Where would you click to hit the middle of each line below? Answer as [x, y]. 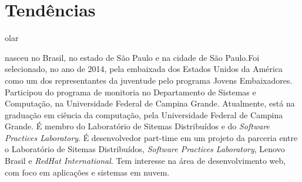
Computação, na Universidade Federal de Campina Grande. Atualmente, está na [150, 103]
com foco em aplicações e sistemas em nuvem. [87, 172]
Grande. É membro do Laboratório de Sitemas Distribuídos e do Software [137, 126]
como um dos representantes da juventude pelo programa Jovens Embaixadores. [149, 80]
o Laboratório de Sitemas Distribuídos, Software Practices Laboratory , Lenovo [145, 149]
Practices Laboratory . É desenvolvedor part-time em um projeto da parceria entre [151, 137]
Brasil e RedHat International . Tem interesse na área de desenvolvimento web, [145, 161]
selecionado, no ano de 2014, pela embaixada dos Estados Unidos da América [144, 69]
